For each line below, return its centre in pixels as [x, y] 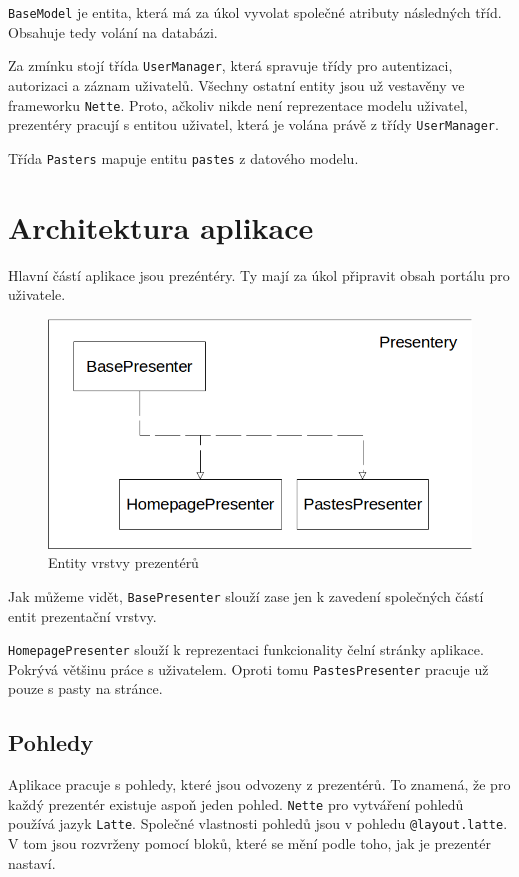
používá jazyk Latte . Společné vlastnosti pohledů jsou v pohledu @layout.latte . [258, 823]
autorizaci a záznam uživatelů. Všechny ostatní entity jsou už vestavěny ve [236, 84]
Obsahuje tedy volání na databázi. [113, 31]
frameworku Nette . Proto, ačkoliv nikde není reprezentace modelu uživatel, [238, 104]
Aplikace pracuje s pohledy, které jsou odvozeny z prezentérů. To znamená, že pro [259, 784]
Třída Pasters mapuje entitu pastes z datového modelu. [183, 157]
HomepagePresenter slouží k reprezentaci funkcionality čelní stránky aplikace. [246, 649]
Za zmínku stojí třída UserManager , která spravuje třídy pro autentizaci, [230, 65]
